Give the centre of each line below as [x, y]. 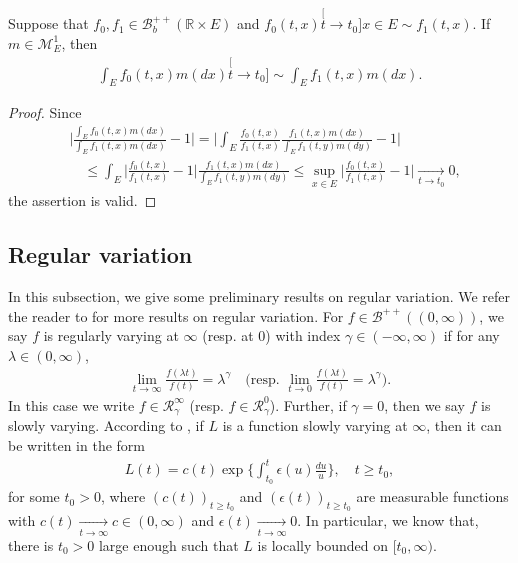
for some [34, 496]
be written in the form [76, 444]
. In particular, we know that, [388, 520]
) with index [303, 335]
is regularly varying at [111, 335]
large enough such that [168, 544]
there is [31, 544]
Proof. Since [45, 112]
